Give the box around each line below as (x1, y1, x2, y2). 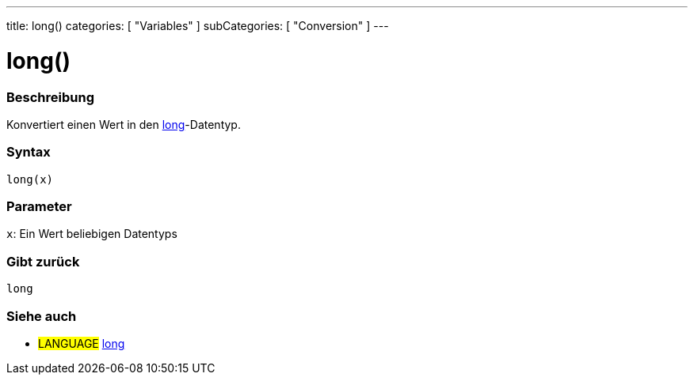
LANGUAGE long (38, 336, 125, 350)
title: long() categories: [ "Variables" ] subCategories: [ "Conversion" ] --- (6, 19, 389, 32)
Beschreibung (6, 89, 95, 105)
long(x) (6, 172, 54, 186)
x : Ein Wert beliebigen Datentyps (6, 227, 177, 241)
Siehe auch (6, 307, 77, 324)
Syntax (6, 144, 51, 160)
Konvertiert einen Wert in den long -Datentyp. (6, 117, 241, 131)
